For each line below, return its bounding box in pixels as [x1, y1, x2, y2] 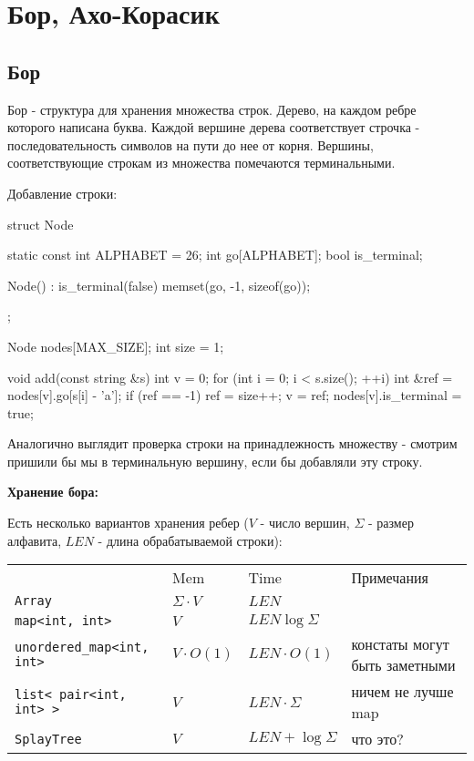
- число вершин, [260, 513, 350, 532]
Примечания [351, 567, 428, 589]
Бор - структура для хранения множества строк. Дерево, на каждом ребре [7, 99, 417, 118]
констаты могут [351, 633, 449, 655]
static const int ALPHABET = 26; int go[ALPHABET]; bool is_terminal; [7, 245, 423, 264]
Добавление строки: [7, 183, 118, 202]
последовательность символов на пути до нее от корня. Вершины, [7, 135, 374, 154]
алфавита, [7, 530, 62, 550]
